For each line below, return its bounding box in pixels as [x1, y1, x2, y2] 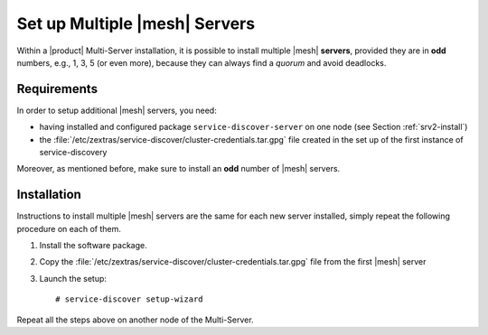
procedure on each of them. [16, 223, 121, 234]
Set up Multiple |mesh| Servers [16, 14, 256, 33]
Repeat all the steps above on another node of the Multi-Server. [16, 314, 254, 325]
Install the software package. [39, 240, 148, 251]
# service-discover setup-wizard [55, 294, 203, 304]
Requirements [16, 81, 99, 97]
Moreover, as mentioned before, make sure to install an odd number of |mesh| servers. [16, 163, 341, 174]
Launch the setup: [39, 273, 108, 284]
